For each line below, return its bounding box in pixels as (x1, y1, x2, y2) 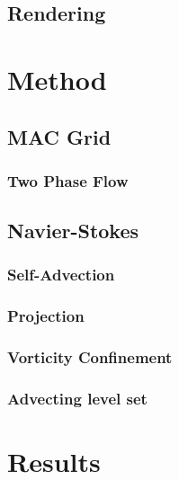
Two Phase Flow (7, 169, 129, 191)
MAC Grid (7, 122, 112, 150)
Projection (7, 305, 85, 327)
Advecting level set (7, 387, 148, 410)
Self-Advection (7, 263, 115, 286)
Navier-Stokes (7, 217, 139, 244)
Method (7, 60, 107, 97)
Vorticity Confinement (7, 346, 173, 369)
